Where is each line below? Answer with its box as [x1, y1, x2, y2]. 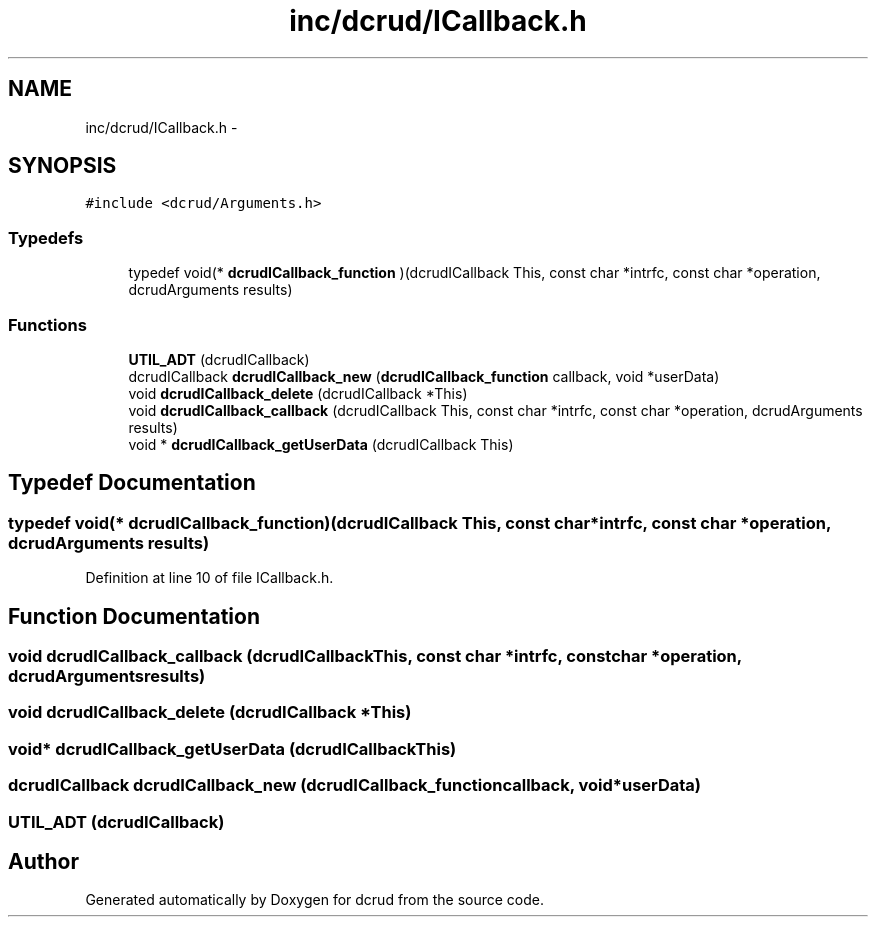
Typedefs [8, 227, 84, 248]
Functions [8, 314, 87, 335]
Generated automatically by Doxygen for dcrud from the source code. [85, 891, 545, 909]
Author [8, 848, 79, 874]
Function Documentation [8, 603, 260, 629]
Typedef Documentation [8, 470, 256, 496]
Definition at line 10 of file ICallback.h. [85, 569, 334, 587]
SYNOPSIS [8, 153, 117, 179]
